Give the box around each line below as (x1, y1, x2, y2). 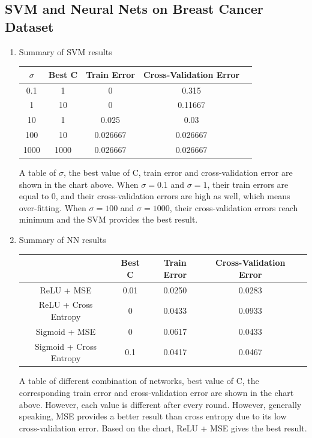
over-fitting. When (19, 201, 86, 214)
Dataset (5, 17, 54, 35)
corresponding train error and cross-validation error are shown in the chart (19, 386, 294, 398)
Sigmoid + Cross (35, 340, 97, 352)
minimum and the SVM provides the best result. (19, 213, 198, 226)
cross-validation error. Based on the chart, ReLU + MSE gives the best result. (19, 421, 307, 434)
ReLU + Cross (38, 298, 93, 311)
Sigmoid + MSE (35, 325, 96, 337)
